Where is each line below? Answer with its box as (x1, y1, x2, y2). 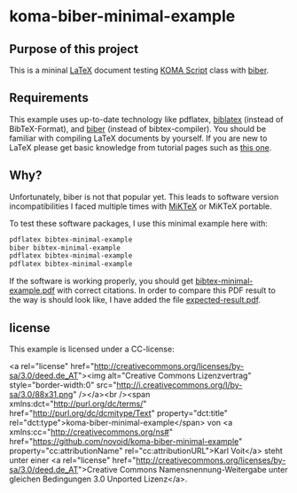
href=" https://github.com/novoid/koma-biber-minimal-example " (9, 435, 243, 446)
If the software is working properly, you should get (9, 276, 193, 287)
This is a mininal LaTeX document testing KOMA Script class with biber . (9, 65, 270, 75)
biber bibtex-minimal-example (9, 243, 121, 252)
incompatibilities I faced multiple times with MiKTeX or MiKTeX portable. (9, 201, 272, 212)
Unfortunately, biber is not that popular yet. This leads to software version (9, 191, 279, 202)
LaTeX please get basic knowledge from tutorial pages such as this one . (9, 142, 272, 152)
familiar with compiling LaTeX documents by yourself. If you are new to (9, 133, 268, 143)
